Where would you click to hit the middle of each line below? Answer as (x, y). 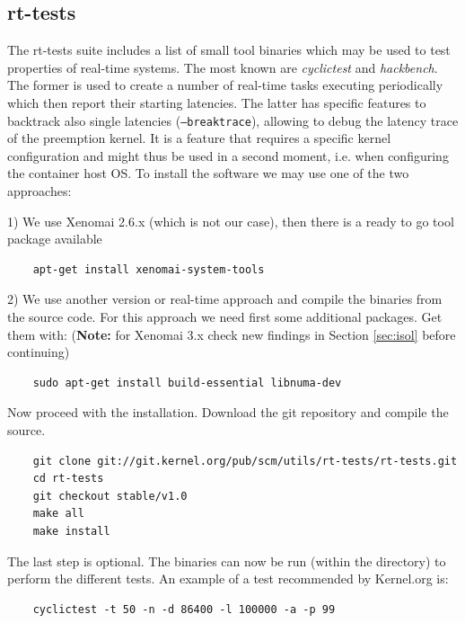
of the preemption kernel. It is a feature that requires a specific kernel (199, 138)
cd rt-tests (68, 479)
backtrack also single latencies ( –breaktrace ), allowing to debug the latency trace (233, 120)
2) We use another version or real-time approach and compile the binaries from (225, 299)
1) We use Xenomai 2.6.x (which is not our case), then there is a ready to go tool (231, 221)
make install (71, 531)
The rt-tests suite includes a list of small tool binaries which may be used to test (229, 50)
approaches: (39, 191)
